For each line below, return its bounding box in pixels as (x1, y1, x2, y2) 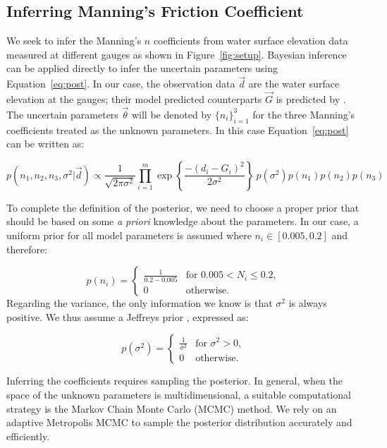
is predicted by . (276, 92, 346, 107)
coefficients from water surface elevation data (153, 33, 348, 48)
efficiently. (6, 428, 50, 443)
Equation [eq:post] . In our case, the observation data (6, 76, 235, 91)
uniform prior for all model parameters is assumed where (6, 228, 252, 242)
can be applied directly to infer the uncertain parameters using (6, 61, 278, 75)
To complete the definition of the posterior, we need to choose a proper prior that (6, 200, 360, 214)
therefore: (6, 241, 48, 256)
